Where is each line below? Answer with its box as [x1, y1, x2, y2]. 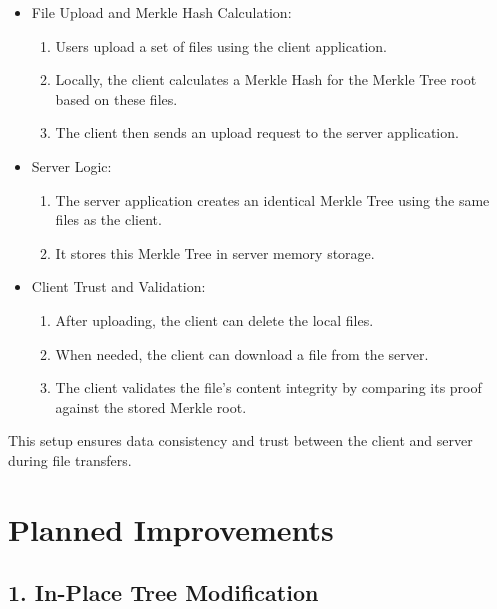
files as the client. [55, 209, 162, 230]
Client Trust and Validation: [31, 276, 206, 297]
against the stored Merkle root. [55, 396, 247, 417]
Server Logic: [31, 155, 112, 176]
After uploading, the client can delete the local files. [55, 309, 374, 330]
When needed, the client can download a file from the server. [55, 343, 429, 364]
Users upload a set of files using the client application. [55, 35, 387, 56]
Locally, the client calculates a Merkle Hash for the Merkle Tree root [55, 69, 477, 90]
